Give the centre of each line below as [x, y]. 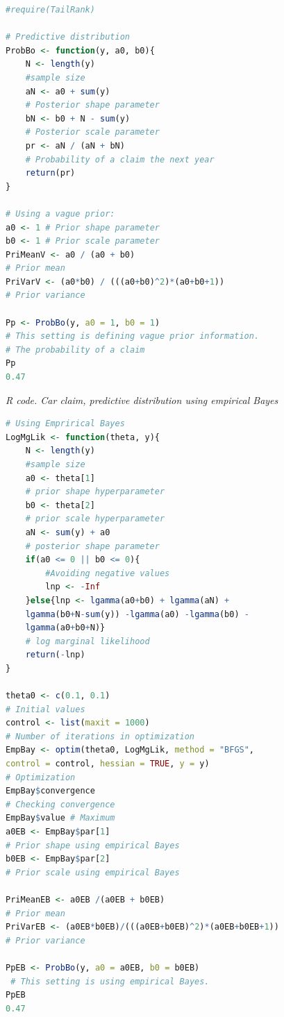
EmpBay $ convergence [50, 791]
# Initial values [45, 709]
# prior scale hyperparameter [95, 519]
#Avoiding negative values [108, 573]
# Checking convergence [60, 804]
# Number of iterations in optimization [100, 736]
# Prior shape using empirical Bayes [93, 845]
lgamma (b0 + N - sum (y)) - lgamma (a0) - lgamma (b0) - [137, 614]
